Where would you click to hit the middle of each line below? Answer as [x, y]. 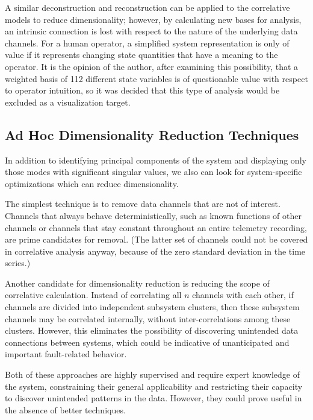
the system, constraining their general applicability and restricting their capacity [154, 386]
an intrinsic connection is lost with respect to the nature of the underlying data [151, 31]
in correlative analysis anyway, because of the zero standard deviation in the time [155, 251]
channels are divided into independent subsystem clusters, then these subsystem [152, 307]
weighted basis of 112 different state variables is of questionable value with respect [156, 78]
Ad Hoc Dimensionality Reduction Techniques [152, 134]
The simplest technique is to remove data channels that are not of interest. [143, 204]
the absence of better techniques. [65, 409]
